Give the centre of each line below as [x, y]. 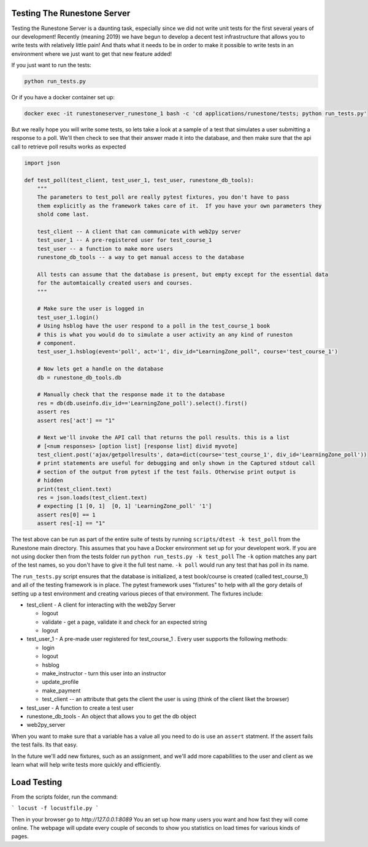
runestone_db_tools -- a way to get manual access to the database [141, 257]
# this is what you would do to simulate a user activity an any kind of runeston [165, 335]
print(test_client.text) [75, 489]
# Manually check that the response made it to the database [131, 395]
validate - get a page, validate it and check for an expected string [125, 622]
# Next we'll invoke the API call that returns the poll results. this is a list [163, 438]
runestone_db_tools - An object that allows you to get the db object [111, 716]
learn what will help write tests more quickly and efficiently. [86, 764]
